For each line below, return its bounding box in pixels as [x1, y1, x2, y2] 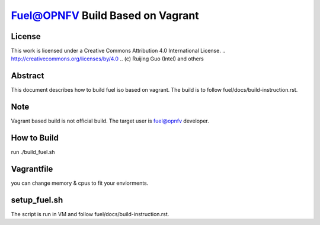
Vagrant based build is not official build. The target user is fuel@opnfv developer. [11, 117, 210, 124]
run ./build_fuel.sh [11, 149, 56, 156]
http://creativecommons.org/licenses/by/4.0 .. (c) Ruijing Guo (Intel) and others [11, 55, 204, 62]
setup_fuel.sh [11, 195, 63, 205]
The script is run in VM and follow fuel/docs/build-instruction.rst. [11, 210, 169, 217]
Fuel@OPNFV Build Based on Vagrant [11, 9, 199, 22]
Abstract [11, 71, 44, 81]
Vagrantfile [11, 163, 53, 174]
